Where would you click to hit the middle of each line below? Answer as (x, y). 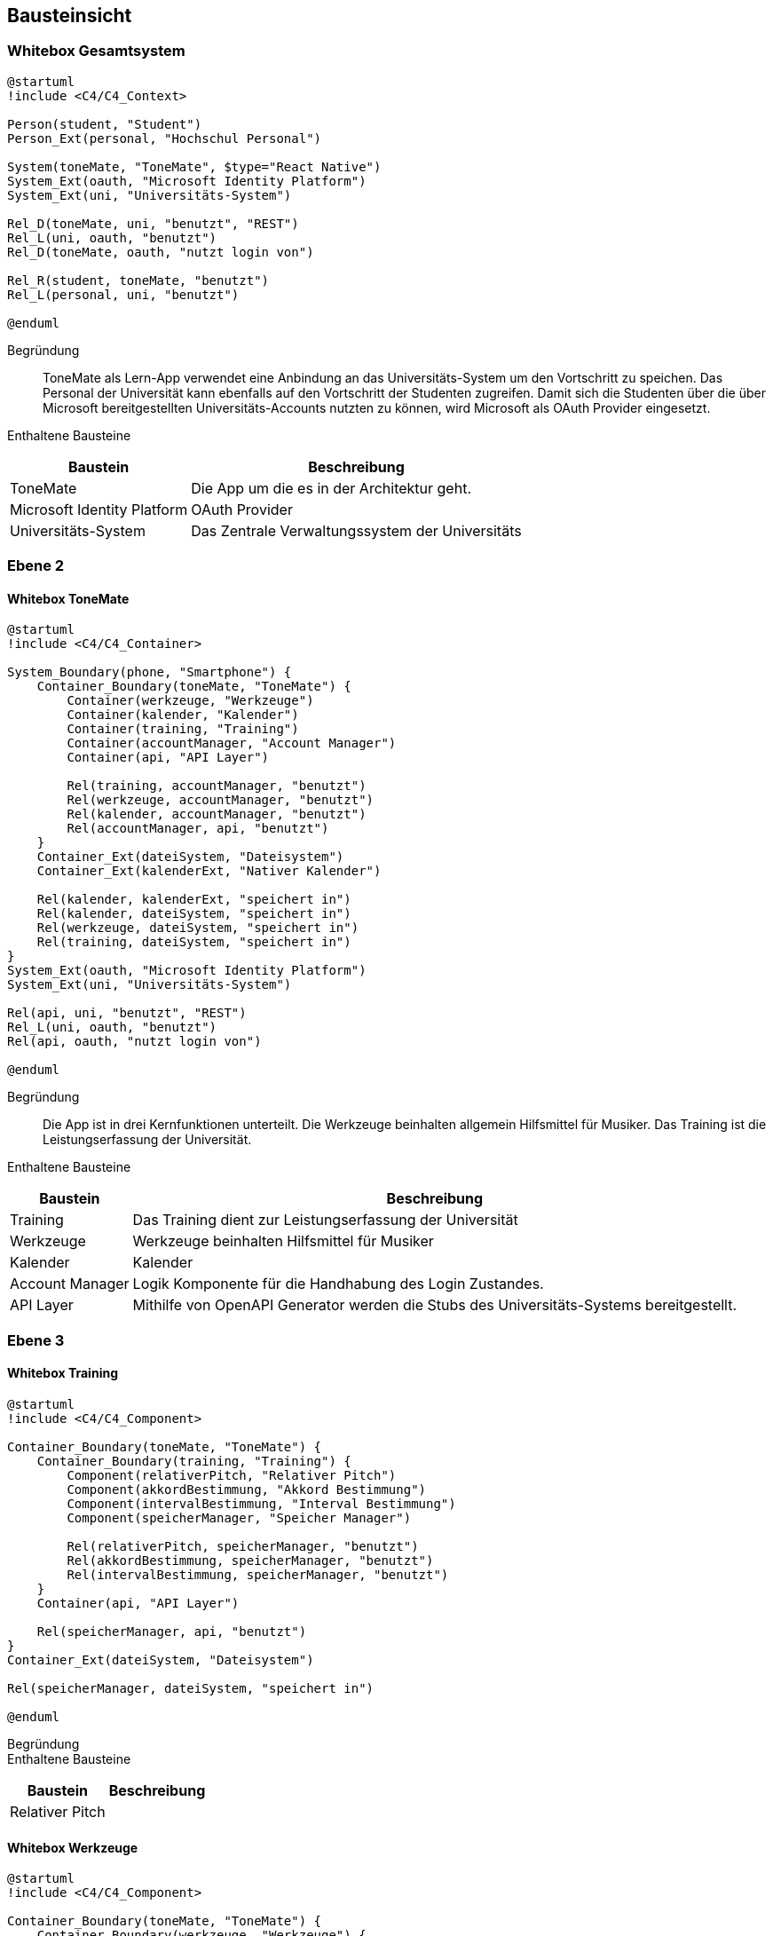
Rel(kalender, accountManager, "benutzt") (217, 814)
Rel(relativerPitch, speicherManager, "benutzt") (243, 1546)
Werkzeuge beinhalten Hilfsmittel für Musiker (283, 1241)
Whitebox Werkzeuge (73, 1847)
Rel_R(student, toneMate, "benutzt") (138, 280)
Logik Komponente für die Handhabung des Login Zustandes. (338, 1284)
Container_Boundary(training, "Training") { (194, 1461)
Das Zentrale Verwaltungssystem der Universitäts (356, 530)
